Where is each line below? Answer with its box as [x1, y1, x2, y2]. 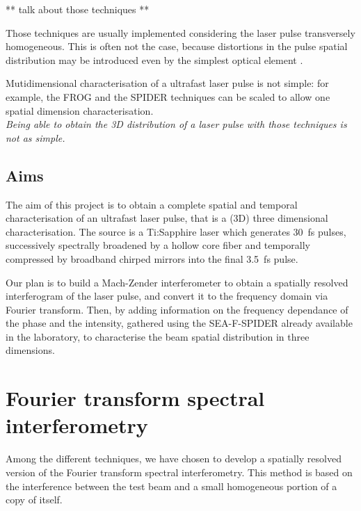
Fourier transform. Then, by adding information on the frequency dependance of [6, 302, 348, 316]
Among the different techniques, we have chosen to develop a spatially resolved [6, 451, 342, 466]
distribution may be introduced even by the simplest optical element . [6, 52, 303, 67]
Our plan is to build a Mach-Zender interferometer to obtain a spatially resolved [6, 275, 348, 289]
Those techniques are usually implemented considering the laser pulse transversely [6, 25, 355, 40]
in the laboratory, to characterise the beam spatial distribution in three [6, 329, 310, 343]
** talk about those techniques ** [6, 2, 150, 16]
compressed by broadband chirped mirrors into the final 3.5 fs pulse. [6, 251, 298, 266]
